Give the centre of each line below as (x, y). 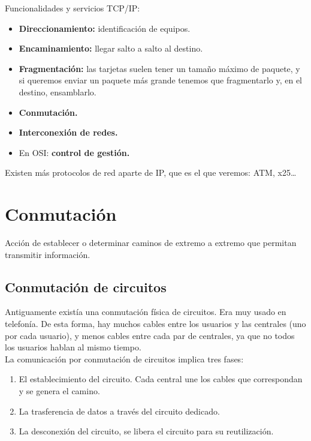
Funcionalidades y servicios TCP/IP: (73, 8)
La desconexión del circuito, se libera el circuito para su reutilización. (146, 431)
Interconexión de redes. (68, 132)
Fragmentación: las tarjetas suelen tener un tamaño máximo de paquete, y (159, 68)
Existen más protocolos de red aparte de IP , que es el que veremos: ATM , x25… (151, 172)
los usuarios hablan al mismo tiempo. (73, 347)
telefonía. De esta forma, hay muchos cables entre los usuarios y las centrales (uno (155, 324)
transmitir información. (48, 254)
